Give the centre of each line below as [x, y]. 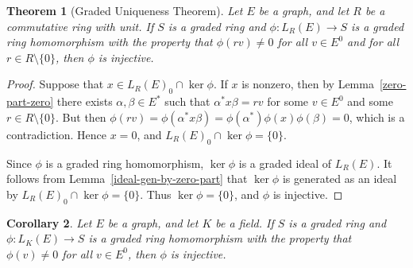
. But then [81, 117]
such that [187, 101]
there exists [85, 101]
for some [288, 101]
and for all [373, 42]
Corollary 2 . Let [49, 222]
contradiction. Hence [57, 134]
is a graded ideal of [285, 163]
